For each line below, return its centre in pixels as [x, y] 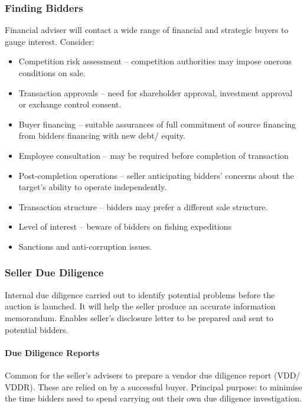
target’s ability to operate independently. [93, 187]
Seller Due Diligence [54, 272]
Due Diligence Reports [52, 352]
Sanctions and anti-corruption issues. [85, 246]
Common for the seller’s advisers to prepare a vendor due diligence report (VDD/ [153, 375]
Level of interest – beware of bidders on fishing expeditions [125, 226]
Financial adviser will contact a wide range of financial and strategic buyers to [147, 30]
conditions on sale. [52, 73]
